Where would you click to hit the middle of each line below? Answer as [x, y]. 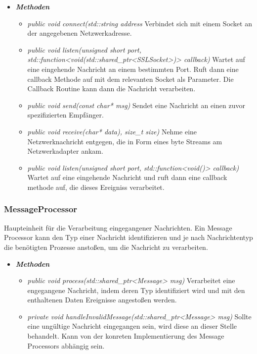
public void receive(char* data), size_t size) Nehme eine [112, 131]
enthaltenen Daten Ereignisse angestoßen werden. [102, 300]
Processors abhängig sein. [66, 345]
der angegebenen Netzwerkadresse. [80, 33]
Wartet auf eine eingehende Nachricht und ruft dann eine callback [127, 177]
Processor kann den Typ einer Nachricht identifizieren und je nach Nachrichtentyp [128, 237]
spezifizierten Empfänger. [65, 115]
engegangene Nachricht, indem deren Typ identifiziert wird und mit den [136, 290]
